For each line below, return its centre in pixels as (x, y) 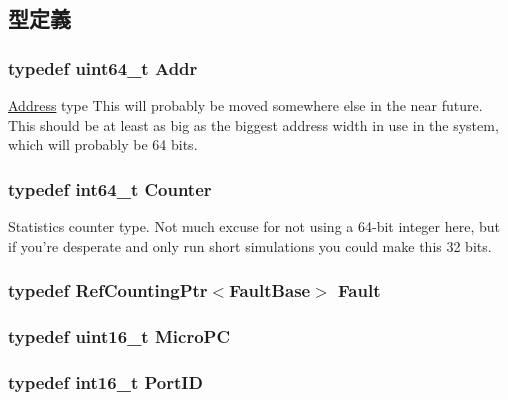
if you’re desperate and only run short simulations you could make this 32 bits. (250, 245)
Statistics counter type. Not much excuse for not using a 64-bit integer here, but (254, 226)
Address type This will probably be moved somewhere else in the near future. (245, 105)
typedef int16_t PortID (105, 381)
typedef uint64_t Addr (103, 67)
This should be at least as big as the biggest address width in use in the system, (253, 124)
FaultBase (270, 290)
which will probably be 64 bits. (103, 144)
